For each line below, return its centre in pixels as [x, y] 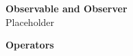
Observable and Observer [66, 8]
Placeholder [30, 22]
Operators [30, 45]
